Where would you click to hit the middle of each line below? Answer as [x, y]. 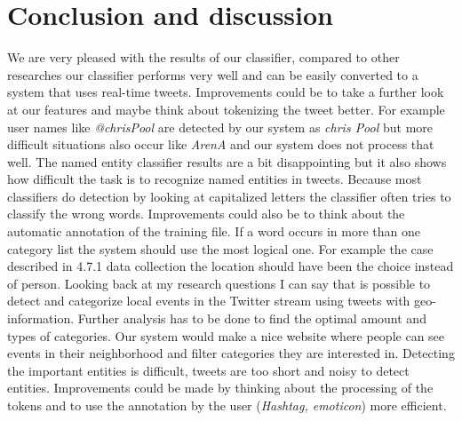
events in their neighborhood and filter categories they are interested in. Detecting [231, 353]
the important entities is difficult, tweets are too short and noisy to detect [208, 370]
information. [41, 318]
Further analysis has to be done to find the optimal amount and [252, 318]
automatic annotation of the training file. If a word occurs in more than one [214, 231]
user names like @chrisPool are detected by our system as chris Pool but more [220, 127]
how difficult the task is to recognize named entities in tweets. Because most [215, 179]
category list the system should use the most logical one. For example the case [220, 248]
